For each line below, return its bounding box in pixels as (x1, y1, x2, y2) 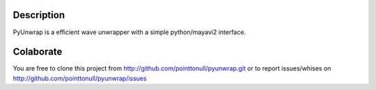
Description (13, 9, 65, 21)
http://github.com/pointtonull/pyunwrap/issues (13, 74, 147, 82)
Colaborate (13, 46, 63, 58)
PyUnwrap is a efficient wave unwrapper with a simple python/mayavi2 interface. (13, 28, 246, 36)
